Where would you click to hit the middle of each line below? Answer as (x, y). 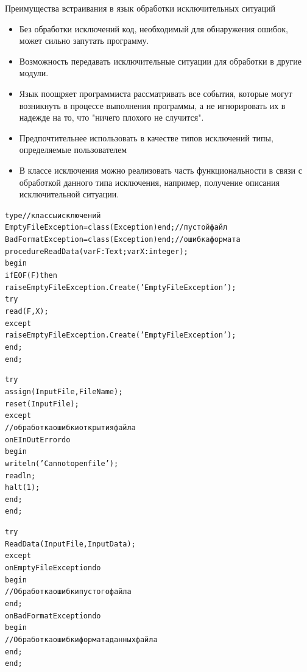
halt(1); (23, 488)
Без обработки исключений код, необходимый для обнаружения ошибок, (153, 28)
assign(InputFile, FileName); (64, 391)
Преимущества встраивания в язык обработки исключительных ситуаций (140, 8)
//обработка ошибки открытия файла (70, 427)
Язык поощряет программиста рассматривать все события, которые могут (156, 93)
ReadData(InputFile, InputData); (70, 544)
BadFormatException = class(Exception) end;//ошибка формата (123, 240)
